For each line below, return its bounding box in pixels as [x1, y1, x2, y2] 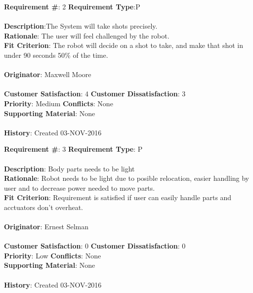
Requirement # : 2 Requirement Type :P [4, 1, 140, 11]
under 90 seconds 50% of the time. [4, 49, 108, 60]
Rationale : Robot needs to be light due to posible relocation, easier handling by [4, 173, 250, 183]
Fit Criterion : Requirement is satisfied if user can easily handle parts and [4, 192, 232, 203]
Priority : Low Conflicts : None [4, 250, 101, 260]
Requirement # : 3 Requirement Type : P [4, 144, 143, 154]
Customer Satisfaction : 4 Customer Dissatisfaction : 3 [4, 88, 186, 99]
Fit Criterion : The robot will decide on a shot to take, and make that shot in [4, 40, 244, 50]
